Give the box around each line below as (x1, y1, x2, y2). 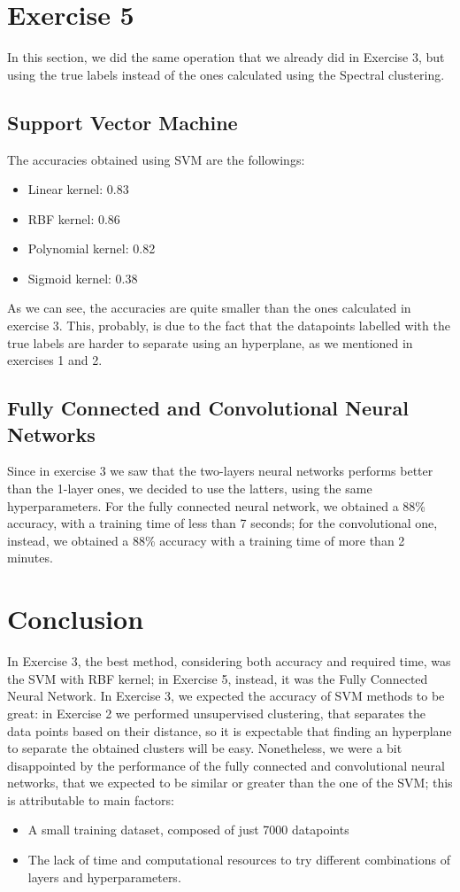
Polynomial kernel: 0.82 (27, 239, 156, 258)
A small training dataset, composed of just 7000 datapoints (27, 820, 349, 839)
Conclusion (7, 601, 144, 637)
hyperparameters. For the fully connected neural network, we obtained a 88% (7, 496, 426, 515)
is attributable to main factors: (7, 790, 174, 809)
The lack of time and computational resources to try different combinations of (27, 850, 450, 869)
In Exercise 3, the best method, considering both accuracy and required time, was (7, 652, 451, 671)
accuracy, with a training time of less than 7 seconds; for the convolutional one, (7, 514, 438, 532)
